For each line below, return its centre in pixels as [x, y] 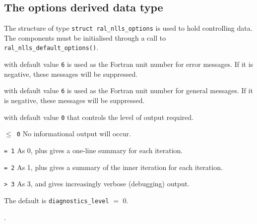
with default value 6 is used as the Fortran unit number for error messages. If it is [129, 64]
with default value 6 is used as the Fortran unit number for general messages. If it [128, 90]
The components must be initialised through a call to [85, 37]
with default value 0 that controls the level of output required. [99, 117]
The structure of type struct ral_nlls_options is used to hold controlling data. [128, 28]
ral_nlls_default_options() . [51, 47]
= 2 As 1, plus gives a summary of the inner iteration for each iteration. [113, 167]
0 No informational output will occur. [74, 134]
